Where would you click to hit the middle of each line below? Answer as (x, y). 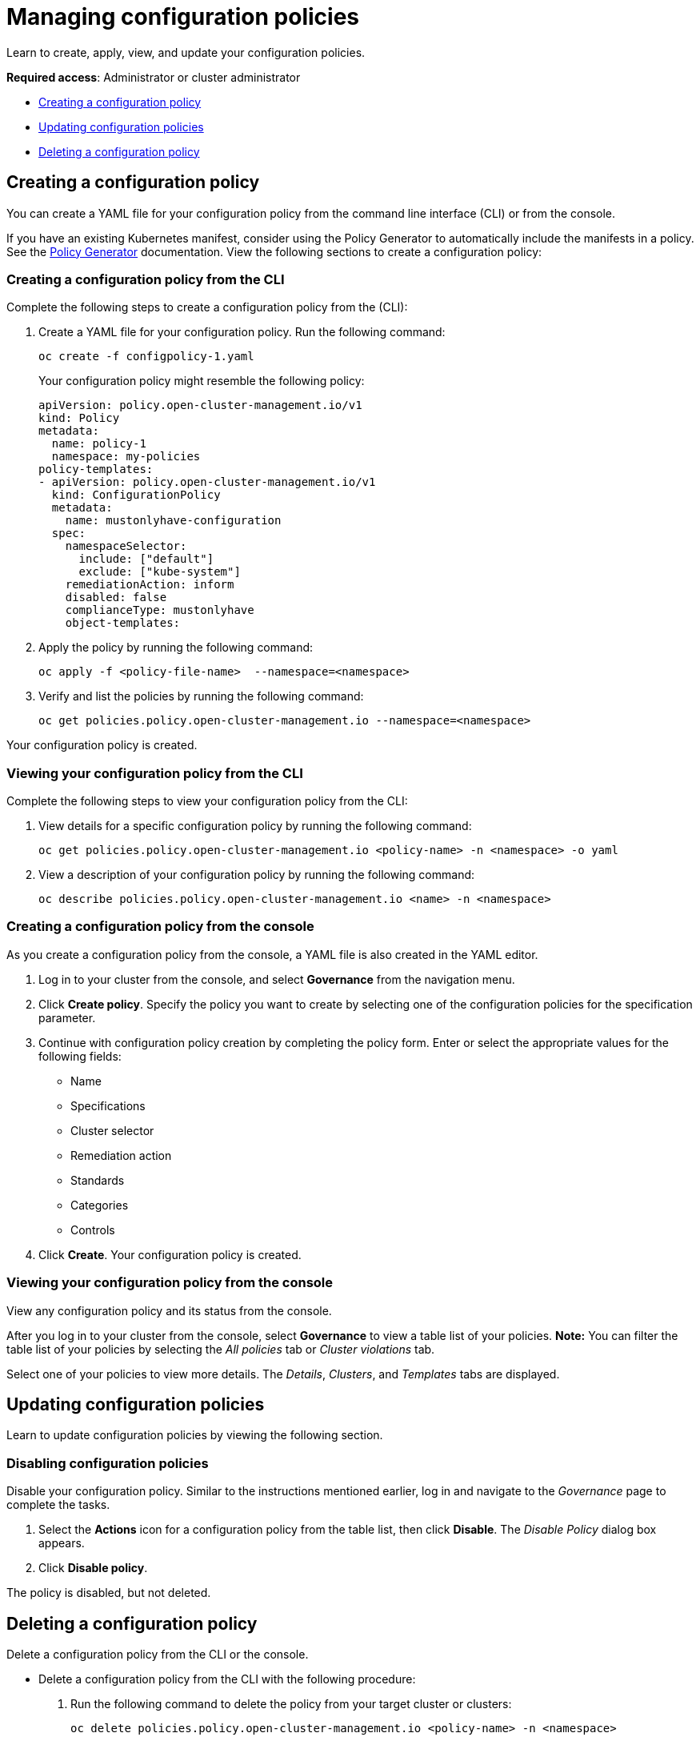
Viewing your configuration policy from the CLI (155, 773)
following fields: (80, 1056)
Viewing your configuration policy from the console (170, 1283)
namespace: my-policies (126, 457)
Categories (100, 1205)
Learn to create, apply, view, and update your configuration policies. (186, 52)
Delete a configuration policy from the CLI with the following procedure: (227, 1679)
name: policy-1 (99, 444)
